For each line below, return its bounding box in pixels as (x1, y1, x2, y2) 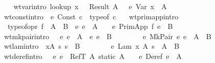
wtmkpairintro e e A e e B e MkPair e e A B (4, 30, 211, 41)
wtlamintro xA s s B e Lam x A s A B (4, 41, 180, 51)
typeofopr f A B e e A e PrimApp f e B (7, 21, 173, 31)
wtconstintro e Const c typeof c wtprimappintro (4, 11, 179, 21)
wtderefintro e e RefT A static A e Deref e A (4, 50, 182, 61)
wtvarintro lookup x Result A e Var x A (13, 1, 167, 11)
